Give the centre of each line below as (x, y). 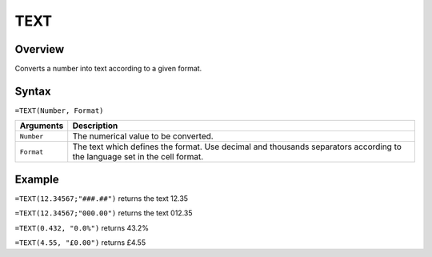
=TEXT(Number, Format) (59, 110)
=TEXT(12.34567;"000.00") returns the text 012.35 (104, 213)
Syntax (33, 91)
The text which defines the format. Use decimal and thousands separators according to (237, 147)
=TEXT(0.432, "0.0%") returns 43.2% (82, 227)
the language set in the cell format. (138, 157)
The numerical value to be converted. (143, 136)
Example (37, 179)
